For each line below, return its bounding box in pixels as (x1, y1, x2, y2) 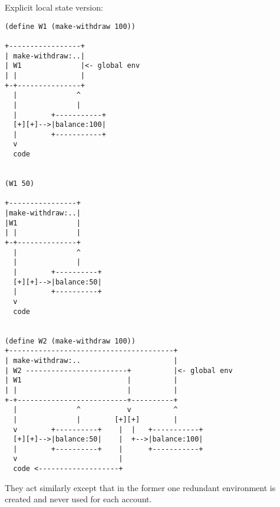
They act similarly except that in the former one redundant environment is (5, 481, 276, 493)
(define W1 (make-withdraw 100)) (5, 22, 136, 31)
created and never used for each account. (5, 493, 152, 505)
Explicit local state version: (5, 1, 103, 13)
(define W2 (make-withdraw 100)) (5, 336, 136, 345)
